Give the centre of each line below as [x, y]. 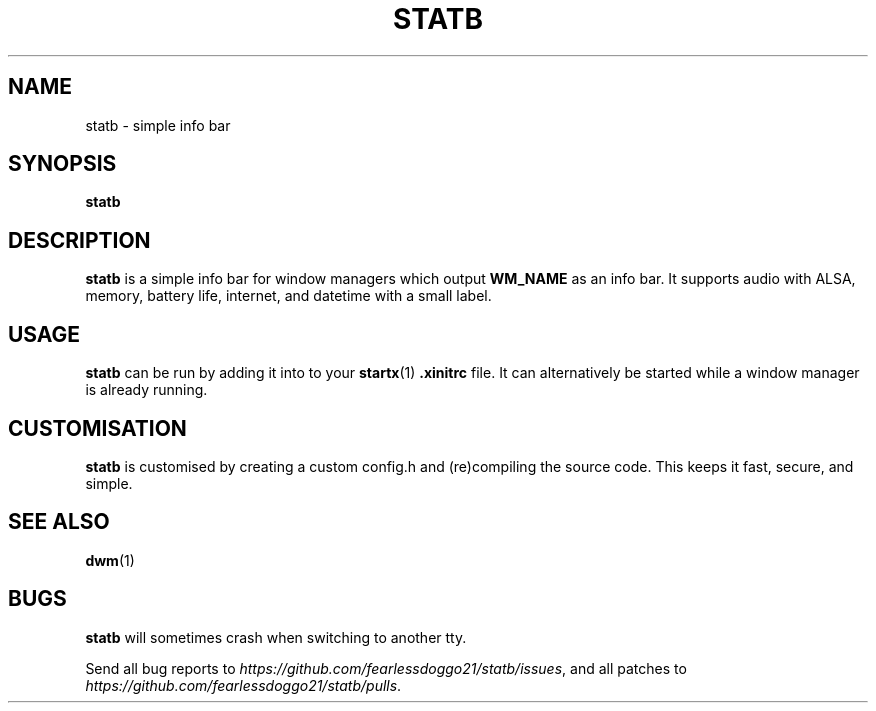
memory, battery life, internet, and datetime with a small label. [288, 296]
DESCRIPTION [79, 240]
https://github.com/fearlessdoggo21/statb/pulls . [243, 685]
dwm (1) [110, 560]
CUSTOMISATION [97, 428]
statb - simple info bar [158, 125]
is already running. [146, 390]
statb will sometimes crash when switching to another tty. [276, 637]
